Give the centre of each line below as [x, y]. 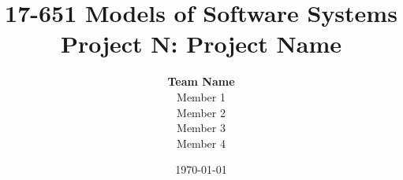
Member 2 [201, 112]
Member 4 [201, 143]
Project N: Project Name [201, 44]
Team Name [201, 81]
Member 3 [201, 128]
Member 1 [201, 96]
